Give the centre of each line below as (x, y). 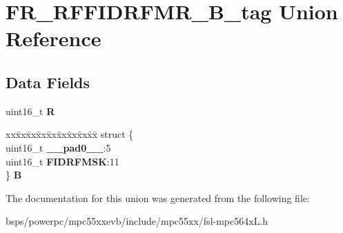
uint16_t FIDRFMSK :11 (62, 161)
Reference (53, 38)
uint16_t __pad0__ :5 (58, 147)
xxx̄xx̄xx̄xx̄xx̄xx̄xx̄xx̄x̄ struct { (70, 134)
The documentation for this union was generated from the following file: (158, 197)
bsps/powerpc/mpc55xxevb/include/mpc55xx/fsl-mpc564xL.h (137, 221)
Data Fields (48, 82)
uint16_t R (30, 111)
